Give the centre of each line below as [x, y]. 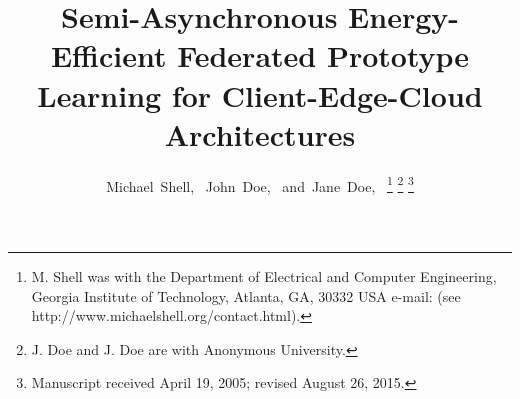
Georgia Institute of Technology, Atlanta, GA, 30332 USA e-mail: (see [246, 295]
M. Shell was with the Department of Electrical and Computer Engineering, [264, 275]
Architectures [260, 133]
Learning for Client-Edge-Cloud [260, 94]
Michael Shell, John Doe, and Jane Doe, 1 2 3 [260, 184]
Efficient [108, 55]
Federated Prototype [323, 55]
